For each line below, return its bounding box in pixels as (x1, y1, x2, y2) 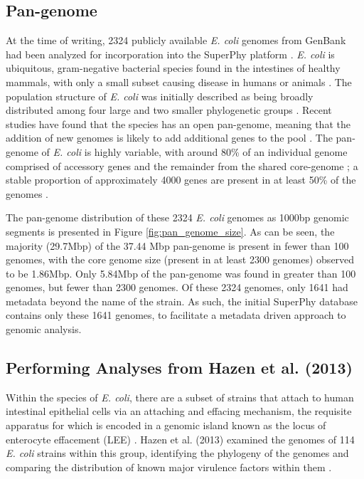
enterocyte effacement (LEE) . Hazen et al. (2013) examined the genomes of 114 (6, 431, 355, 446)
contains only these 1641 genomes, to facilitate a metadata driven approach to (6, 307, 346, 322)
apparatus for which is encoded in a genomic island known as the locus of (6, 418, 326, 433)
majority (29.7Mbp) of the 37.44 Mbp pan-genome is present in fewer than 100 (6, 238, 349, 253)
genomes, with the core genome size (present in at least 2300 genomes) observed (6, 252, 355, 267)
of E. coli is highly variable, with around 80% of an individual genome (41, 144, 348, 159)
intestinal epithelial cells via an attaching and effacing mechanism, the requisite (6, 404, 352, 419)
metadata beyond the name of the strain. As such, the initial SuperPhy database (6, 293, 358, 308)
